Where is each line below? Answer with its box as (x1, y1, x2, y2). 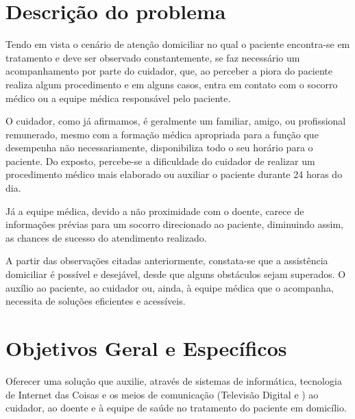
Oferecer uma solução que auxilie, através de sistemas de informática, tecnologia (5, 373, 342, 388)
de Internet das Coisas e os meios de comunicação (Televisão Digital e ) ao (5, 387, 319, 401)
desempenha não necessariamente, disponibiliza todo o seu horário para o (5, 140, 313, 155)
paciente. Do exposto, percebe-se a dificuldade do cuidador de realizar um (5, 153, 315, 168)
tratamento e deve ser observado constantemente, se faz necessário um (5, 50, 300, 64)
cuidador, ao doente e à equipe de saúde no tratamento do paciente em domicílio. (5, 401, 347, 415)
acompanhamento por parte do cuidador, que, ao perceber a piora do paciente (5, 64, 333, 78)
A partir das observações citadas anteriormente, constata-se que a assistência (5, 253, 328, 268)
